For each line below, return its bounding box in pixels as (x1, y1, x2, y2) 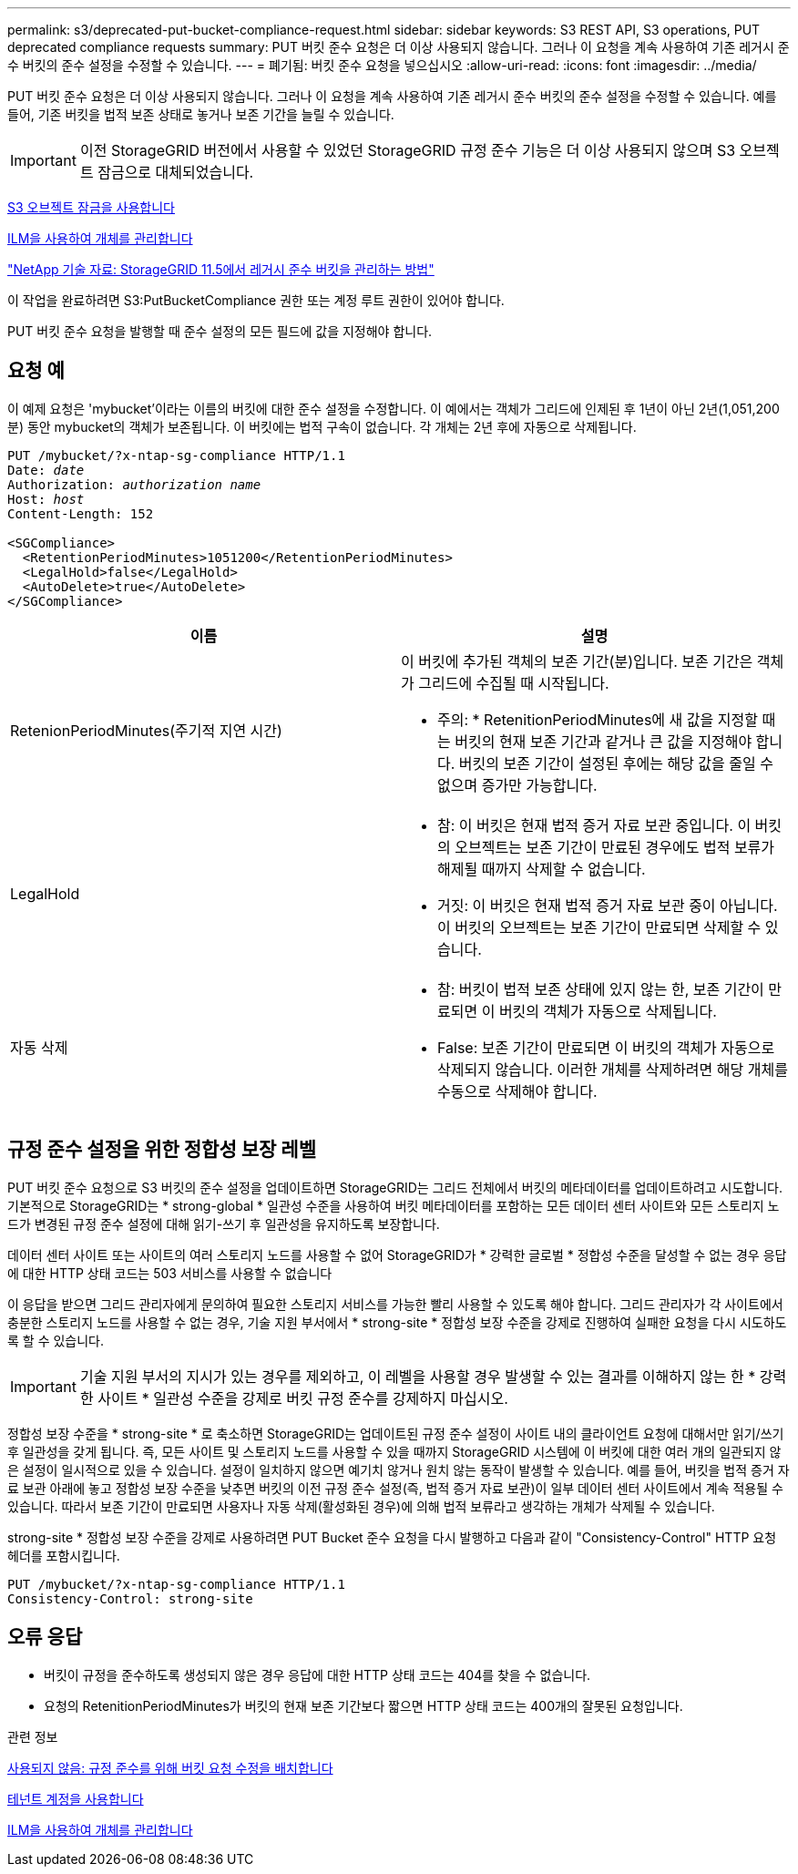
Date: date (7, 462, 85, 477)
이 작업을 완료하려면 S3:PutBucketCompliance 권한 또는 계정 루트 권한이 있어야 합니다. (7, 292, 505, 308)
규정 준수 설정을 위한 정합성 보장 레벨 (7, 1138, 316, 1162)
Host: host (7, 491, 85, 507)
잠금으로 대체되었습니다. (97, 163, 254, 181)
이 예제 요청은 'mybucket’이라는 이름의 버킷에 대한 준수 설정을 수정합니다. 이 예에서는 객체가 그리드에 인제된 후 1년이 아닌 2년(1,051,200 (7, 400, 780, 416)
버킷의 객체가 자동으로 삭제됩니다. (498, 1001, 717, 1020)
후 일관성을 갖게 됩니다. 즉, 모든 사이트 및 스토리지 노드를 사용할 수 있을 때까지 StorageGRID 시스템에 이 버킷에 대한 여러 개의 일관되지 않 (7, 1443, 782, 1459)
